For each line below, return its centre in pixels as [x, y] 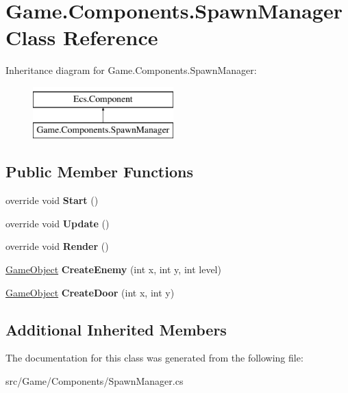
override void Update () [58, 223]
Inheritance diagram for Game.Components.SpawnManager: [131, 70]
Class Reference [82, 37]
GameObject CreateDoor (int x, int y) [90, 292]
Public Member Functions [99, 172]
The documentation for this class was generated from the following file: [154, 358]
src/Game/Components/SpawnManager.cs [95, 381]
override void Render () [57, 246]
